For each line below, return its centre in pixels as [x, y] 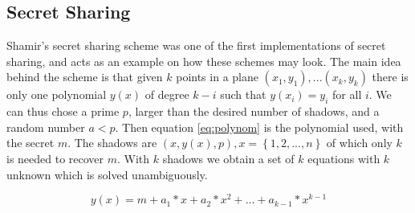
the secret [31, 143]
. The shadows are [112, 143]
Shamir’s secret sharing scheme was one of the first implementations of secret [196, 45]
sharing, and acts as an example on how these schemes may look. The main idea [204, 61]
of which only [359, 143]
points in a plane [217, 77]
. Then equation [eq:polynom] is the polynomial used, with [259, 127]
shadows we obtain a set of [228, 158]
